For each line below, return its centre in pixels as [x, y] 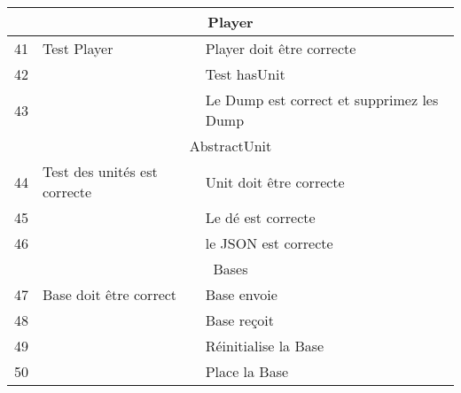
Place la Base [247, 371]
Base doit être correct [110, 294]
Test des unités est [100, 171]
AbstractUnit [230, 146]
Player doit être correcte [281, 48]
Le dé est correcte [260, 217]
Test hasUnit [245, 74]
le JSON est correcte [269, 243]
